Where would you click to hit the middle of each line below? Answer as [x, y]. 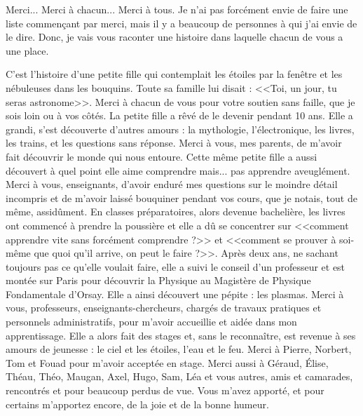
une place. [27, 50]
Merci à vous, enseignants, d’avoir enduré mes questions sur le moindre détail [172, 184]
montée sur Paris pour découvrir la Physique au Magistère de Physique [158, 280]
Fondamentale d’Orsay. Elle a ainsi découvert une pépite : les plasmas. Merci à [175, 294]
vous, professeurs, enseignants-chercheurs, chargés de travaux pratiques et [164, 308]
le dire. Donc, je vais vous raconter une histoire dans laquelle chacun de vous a [174, 37]
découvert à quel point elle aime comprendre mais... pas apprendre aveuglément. [178, 170]
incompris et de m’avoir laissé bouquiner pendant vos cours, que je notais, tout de [181, 197]
